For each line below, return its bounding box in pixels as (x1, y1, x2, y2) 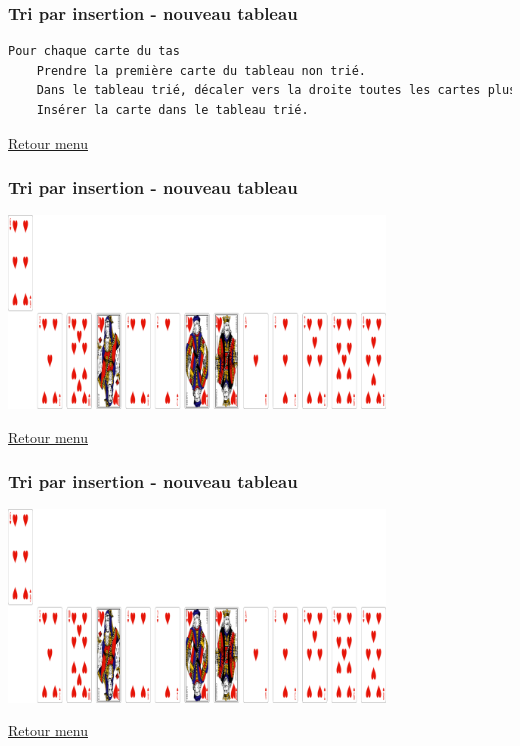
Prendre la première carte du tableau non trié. (36, 63, 366, 78)
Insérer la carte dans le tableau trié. (36, 103, 309, 117)
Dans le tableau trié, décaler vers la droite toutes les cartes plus (36, 83, 517, 98)
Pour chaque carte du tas (8, 44, 180, 59)
